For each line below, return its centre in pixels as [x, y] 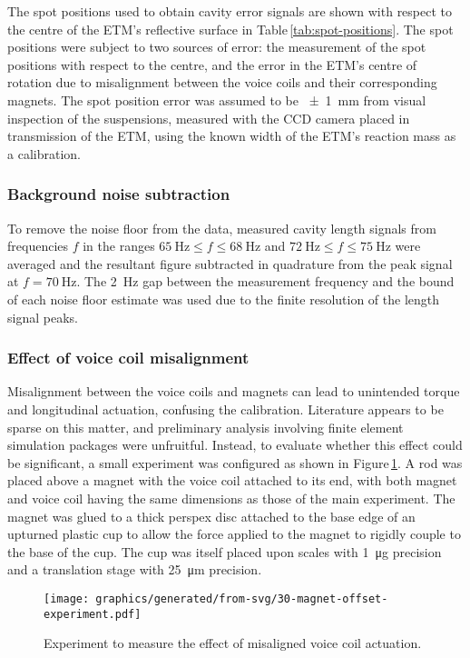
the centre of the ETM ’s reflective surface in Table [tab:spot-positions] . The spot [230, 29]
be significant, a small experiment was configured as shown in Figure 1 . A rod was [235, 462]
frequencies [38, 246]
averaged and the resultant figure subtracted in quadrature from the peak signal [230, 263]
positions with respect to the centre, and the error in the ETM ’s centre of [212, 64]
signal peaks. [43, 317]
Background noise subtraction [119, 194]
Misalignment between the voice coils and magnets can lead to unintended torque [234, 391]
